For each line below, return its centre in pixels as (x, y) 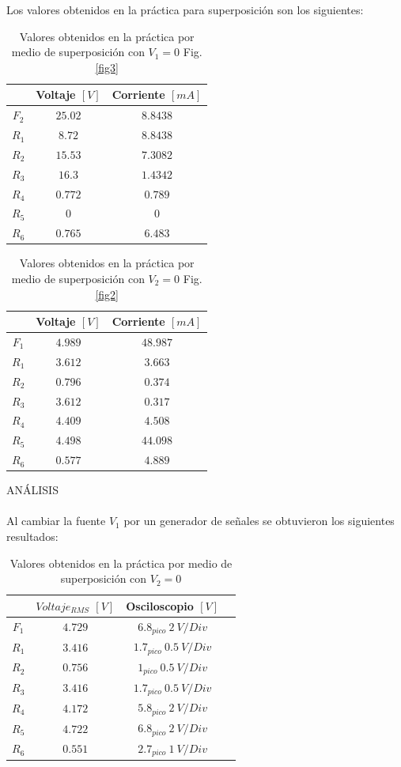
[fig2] (107, 294)
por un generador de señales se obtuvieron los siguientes (259, 521)
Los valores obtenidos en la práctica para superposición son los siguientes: (185, 9)
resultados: (32, 536)
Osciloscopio (160, 605)
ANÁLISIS (32, 490)
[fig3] (107, 67)
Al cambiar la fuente (56, 521)
